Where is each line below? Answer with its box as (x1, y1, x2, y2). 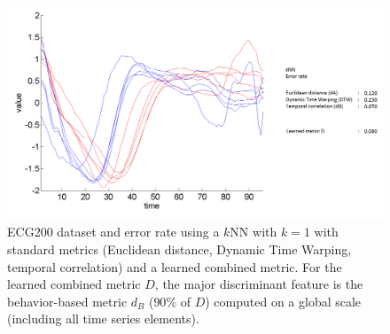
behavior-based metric (7, 291, 128, 310)
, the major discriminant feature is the (154, 275, 363, 293)
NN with (230, 222, 277, 241)
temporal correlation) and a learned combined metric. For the (7, 257, 342, 276)
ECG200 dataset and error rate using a (7, 222, 220, 241)
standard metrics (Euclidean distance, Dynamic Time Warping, (7, 239, 352, 258)
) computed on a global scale (205, 291, 362, 310)
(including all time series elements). (7, 309, 199, 328)
